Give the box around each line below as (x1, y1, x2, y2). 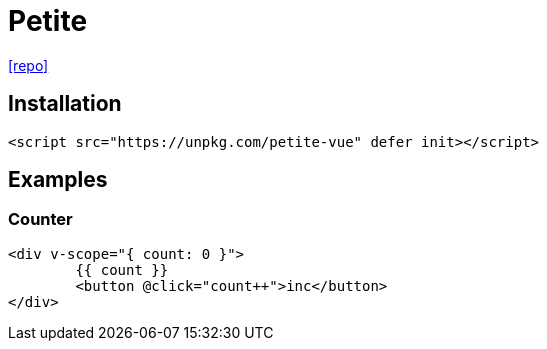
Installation (8, 91, 122, 117)
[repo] (8, 56, 49, 74)
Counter (8, 209, 73, 230)
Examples (8, 167, 108, 193)
